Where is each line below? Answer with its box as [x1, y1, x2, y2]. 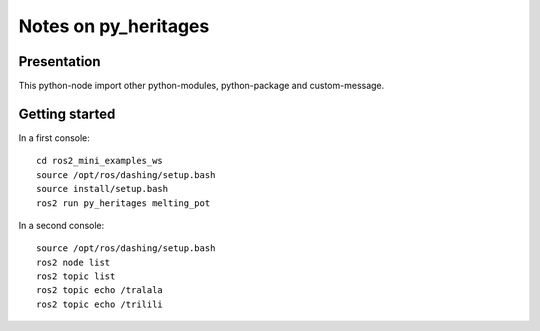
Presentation [18, 53, 101, 70]
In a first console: [18, 131, 90, 144]
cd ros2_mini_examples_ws [36, 155, 164, 167]
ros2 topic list [36, 271, 116, 282]
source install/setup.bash [36, 183, 169, 195]
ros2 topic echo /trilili [36, 298, 164, 310]
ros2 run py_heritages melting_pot [36, 197, 211, 209]
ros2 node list [36, 256, 111, 268]
